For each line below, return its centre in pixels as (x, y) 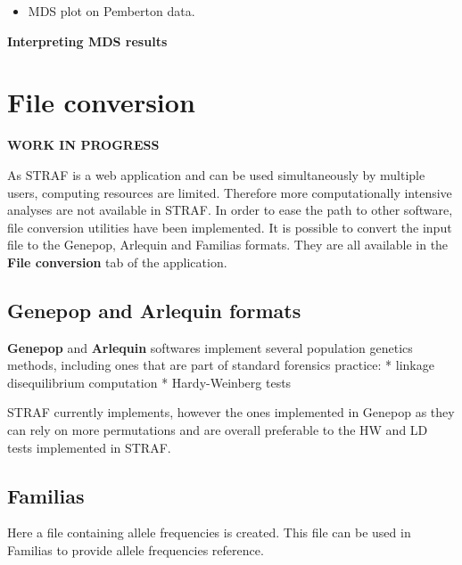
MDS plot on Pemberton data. (111, 11)
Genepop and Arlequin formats (154, 310)
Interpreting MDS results (87, 41)
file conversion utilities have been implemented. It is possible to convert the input (230, 227)
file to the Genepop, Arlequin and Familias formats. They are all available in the (228, 245)
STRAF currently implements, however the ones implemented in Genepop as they (231, 412)
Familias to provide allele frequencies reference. (136, 550)
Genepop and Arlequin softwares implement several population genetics (210, 347)
